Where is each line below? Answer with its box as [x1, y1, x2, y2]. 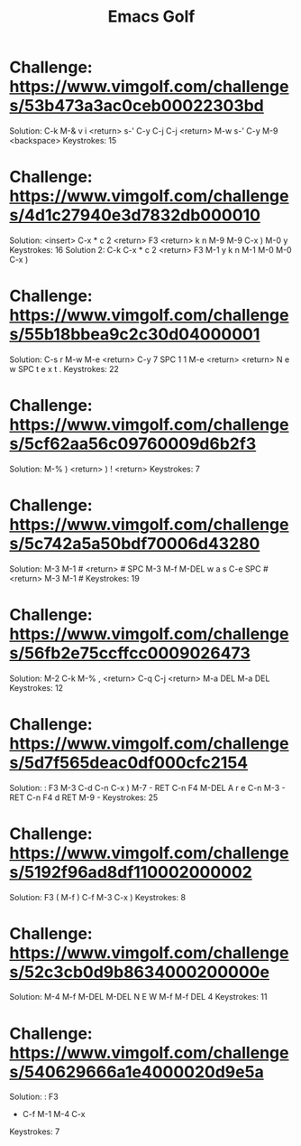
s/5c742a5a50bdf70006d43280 [9, 533, 260, 554]
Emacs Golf [107, 6, 196, 27]
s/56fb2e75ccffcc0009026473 [9, 643, 251, 663]
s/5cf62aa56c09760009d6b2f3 [9, 433, 257, 453]
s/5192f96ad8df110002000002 [9, 862, 252, 882]
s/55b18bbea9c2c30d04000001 [9, 324, 260, 345]
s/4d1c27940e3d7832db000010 [9, 205, 261, 226]
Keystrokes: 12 [9, 682, 64, 693]
